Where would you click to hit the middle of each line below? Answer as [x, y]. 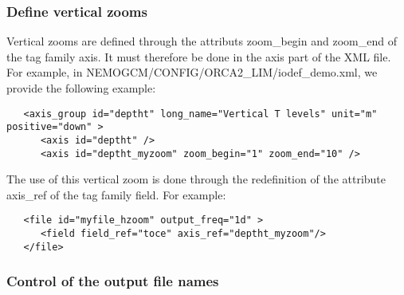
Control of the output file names [113, 281]
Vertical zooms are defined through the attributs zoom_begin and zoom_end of [202, 41]
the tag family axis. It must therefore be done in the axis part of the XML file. [199, 56]
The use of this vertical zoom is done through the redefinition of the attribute [196, 179]
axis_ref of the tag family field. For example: [116, 194]
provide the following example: [81, 88]
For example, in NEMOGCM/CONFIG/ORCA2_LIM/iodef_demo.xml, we [192, 72]
